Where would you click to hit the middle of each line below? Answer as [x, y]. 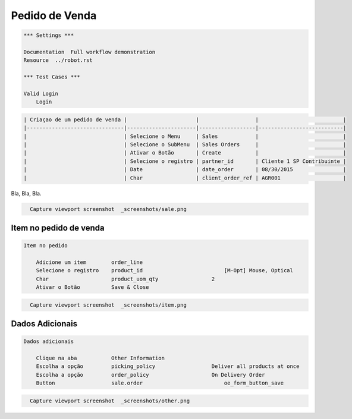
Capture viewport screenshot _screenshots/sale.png [108, 209]
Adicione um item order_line [89, 262]
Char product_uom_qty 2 [125, 279]
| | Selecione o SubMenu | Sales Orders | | [185, 145]
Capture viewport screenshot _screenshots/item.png [108, 305]
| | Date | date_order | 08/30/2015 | [185, 170]
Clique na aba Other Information [100, 358]
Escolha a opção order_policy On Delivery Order [150, 375]
